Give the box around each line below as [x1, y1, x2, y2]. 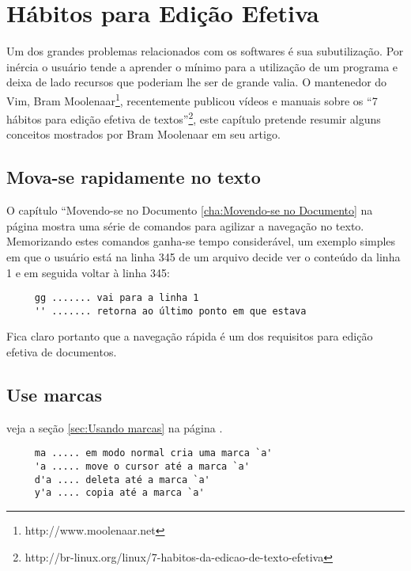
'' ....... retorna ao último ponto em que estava [34, 305, 307, 317]
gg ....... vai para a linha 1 [34, 292, 199, 304]
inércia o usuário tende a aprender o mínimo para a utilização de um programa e [6, 58, 398, 74]
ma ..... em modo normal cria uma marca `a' [34, 447, 273, 459]
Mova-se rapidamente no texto [6, 165, 261, 189]
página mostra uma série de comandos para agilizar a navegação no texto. [6, 217, 364, 234]
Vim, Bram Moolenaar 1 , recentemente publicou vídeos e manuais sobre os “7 [6, 89, 378, 108]
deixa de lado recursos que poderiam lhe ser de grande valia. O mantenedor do [6, 74, 387, 90]
